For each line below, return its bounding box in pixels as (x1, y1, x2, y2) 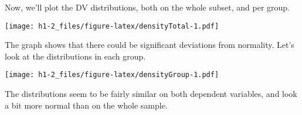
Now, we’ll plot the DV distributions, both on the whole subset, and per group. (5, 1, 290, 13)
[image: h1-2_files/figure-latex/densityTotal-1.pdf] (5, 22, 219, 30)
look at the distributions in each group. (5, 50, 146, 62)
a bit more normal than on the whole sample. (5, 99, 168, 111)
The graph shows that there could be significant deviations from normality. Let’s (5, 39, 294, 51)
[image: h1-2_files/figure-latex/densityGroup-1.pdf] (5, 71, 219, 79)
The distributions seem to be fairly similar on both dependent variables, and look (5, 88, 297, 100)
